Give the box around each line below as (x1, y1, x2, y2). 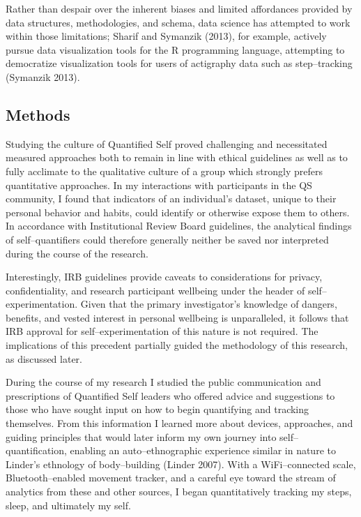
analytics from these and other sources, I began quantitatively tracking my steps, (6, 484, 352, 499)
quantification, (6, 443, 67, 458)
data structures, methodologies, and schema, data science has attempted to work (6, 15, 351, 29)
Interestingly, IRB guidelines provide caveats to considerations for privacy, (6, 269, 323, 284)
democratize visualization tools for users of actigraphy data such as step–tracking (6, 56, 353, 70)
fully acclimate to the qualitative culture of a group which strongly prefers (6, 163, 323, 178)
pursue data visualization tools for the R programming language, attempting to (6, 42, 345, 57)
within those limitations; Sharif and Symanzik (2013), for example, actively (6, 29, 327, 43)
